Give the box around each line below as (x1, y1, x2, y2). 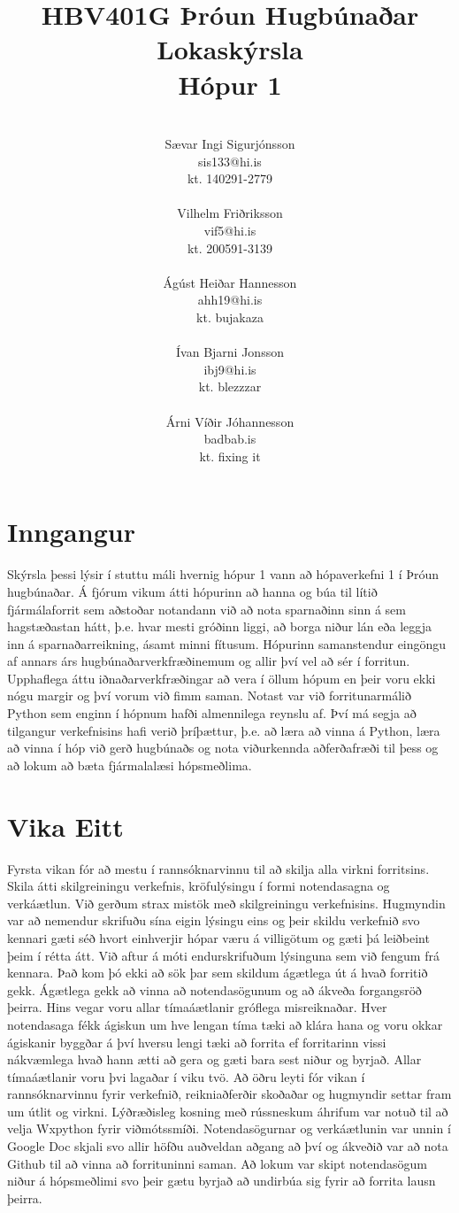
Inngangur (7, 514, 135, 550)
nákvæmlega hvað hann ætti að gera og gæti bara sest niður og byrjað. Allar (7, 1050, 422, 1069)
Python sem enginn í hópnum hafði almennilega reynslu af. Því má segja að (7, 704, 417, 722)
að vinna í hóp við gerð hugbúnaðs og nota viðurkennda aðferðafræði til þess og (7, 738, 439, 757)
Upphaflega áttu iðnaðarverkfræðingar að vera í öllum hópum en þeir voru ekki (7, 668, 436, 687)
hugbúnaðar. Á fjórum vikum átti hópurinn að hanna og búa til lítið (7, 582, 378, 600)
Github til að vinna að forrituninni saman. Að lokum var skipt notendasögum (7, 1154, 427, 1172)
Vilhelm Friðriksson (177, 204, 283, 222)
